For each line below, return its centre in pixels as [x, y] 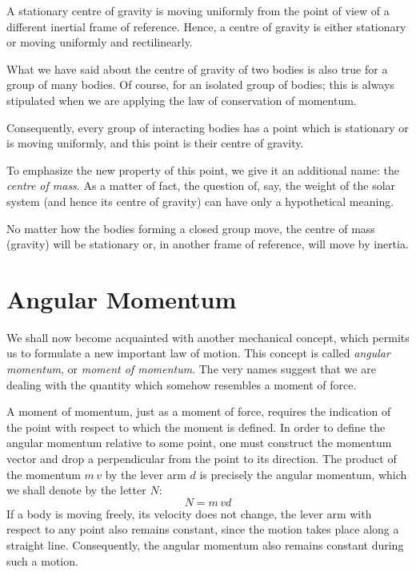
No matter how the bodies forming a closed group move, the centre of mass [191, 228]
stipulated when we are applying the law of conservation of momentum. [182, 100]
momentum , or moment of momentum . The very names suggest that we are [191, 369]
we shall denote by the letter [76, 490]
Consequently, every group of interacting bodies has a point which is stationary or [208, 127]
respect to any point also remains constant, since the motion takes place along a [203, 529]
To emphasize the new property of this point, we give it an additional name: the [203, 169]
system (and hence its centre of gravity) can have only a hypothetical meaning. [200, 201]
